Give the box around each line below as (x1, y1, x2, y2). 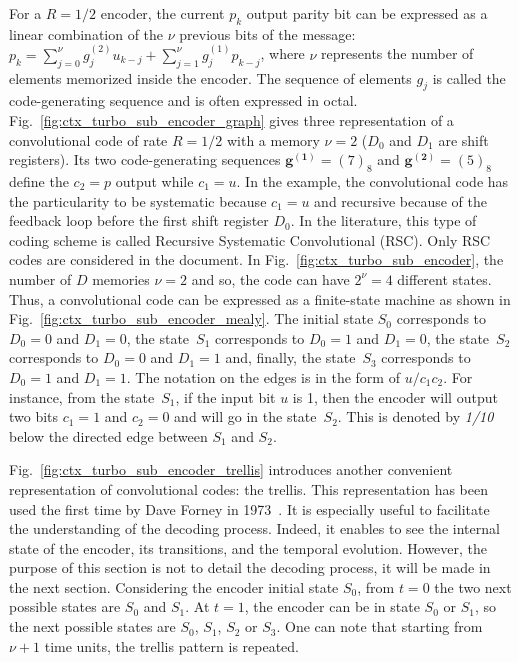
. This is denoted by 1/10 (337, 406, 494, 427)
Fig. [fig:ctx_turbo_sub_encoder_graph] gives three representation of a (9, 110, 454, 131)
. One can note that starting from (276, 616, 483, 637)
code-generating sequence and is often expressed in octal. (9, 90, 358, 111)
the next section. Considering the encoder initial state (9, 576, 339, 597)
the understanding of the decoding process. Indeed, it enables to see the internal (9, 518, 500, 539)
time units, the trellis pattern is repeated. (44, 635, 300, 656)
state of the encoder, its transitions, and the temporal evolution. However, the (9, 537, 488, 558)
